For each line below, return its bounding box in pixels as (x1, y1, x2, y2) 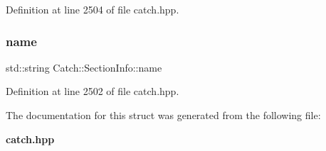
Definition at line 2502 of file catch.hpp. (6, 84, 179, 99)
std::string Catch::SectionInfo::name (6, 60, 162, 74)
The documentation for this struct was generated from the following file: (6, 108, 321, 122)
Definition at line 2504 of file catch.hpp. (6, 2, 179, 16)
